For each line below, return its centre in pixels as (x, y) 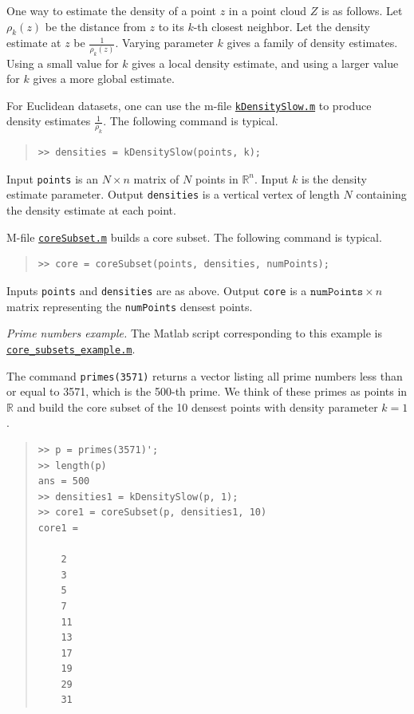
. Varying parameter (164, 43)
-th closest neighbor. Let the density (282, 26)
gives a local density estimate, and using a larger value (265, 63)
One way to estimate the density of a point (112, 10)
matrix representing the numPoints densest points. (130, 306)
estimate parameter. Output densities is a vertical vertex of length (173, 194)
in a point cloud (268, 10)
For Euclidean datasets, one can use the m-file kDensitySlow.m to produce (189, 105)
